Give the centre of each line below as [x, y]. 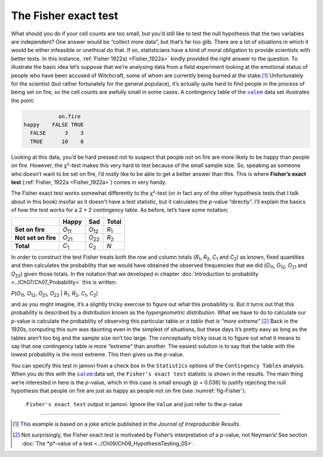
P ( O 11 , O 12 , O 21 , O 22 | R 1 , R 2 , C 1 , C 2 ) [55, 294]
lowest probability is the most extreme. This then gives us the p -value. [98, 355]
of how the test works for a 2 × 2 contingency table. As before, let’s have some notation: [120, 210]
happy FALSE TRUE [54, 125]
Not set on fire [35, 238]
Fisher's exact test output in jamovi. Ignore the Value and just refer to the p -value [134, 404]
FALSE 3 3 [57, 133]
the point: [23, 100]
